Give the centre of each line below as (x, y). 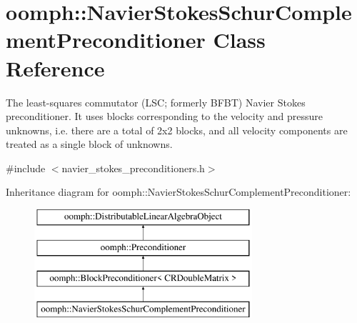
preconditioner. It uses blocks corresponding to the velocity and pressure (165, 116)
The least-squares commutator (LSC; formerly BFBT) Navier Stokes (156, 102)
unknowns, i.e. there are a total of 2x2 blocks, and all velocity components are (177, 130)
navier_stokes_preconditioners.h (133, 168)
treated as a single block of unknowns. (89, 144)
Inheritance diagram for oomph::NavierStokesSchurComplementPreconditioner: (178, 192)
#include (26, 168)
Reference (55, 68)
